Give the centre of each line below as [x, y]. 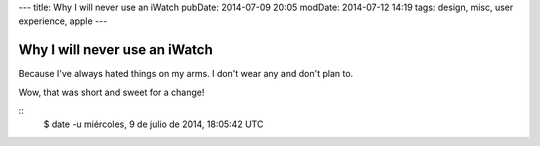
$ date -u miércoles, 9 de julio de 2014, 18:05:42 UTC [153, 124]
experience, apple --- [63, 21]
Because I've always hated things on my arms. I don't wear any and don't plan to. [186, 74]
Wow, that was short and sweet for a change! [111, 92]
